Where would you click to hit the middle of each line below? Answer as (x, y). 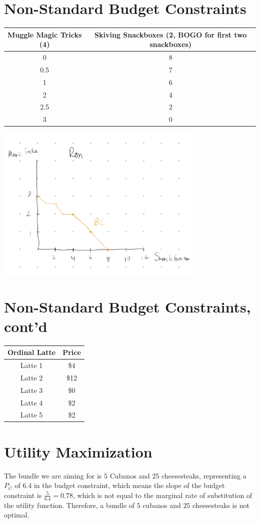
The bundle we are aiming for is (53, 475)
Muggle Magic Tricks (45, 34)
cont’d (26, 326)
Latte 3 (31, 390)
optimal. (17, 515)
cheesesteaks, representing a (204, 475)
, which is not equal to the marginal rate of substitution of (163, 495)
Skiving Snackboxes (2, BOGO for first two (171, 34)
